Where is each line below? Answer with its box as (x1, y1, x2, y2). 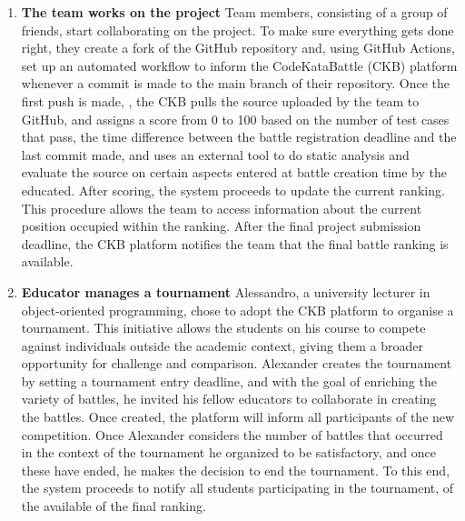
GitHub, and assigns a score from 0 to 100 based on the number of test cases (21, 109, 450, 128)
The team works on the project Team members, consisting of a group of (21, 3, 448, 21)
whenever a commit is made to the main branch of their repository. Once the (21, 74, 450, 93)
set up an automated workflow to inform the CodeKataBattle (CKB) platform (21, 55, 458, 75)
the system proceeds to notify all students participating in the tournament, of (21, 478, 454, 497)
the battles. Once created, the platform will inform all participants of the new (21, 407, 455, 426)
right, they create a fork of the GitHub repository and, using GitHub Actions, (21, 38, 455, 57)
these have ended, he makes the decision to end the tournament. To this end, (21, 460, 450, 479)
